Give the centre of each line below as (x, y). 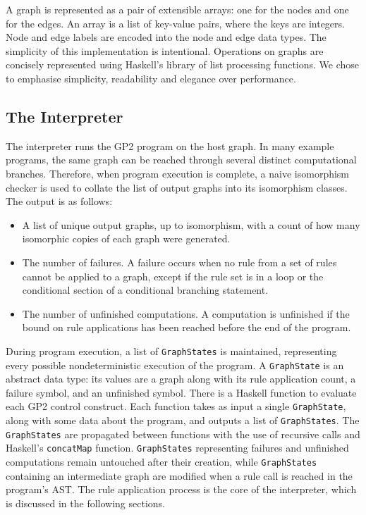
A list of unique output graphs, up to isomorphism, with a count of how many (191, 224)
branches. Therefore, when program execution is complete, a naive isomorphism (178, 173)
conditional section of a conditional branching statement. (145, 290)
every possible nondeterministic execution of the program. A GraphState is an (175, 365)
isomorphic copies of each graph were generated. (126, 238)
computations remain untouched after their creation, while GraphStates (161, 462)
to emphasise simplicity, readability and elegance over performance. (151, 78)
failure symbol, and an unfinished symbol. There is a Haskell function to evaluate (181, 392)
